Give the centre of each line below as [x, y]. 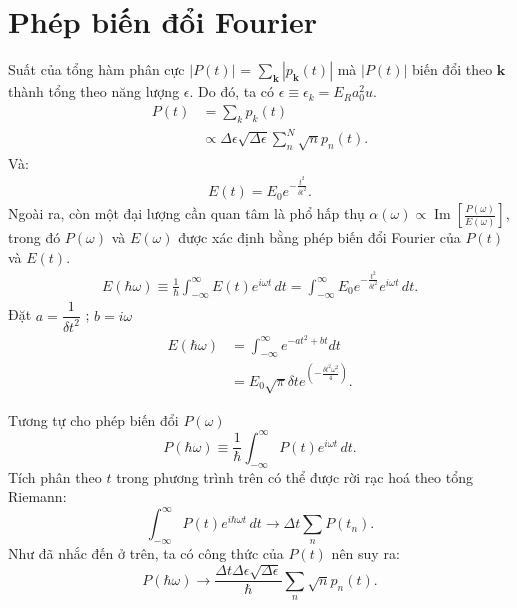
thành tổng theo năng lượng [94, 91]
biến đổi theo [452, 69]
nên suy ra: [365, 553]
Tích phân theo [55, 476]
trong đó [34, 237]
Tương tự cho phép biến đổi [93, 419]
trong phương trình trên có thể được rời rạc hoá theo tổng [294, 476]
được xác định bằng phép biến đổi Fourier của [319, 237]
